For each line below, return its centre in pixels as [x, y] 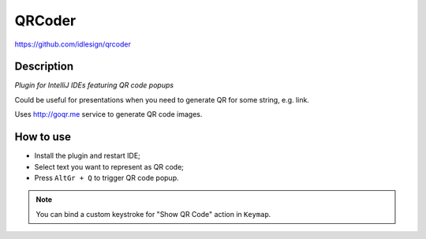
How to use [43, 137]
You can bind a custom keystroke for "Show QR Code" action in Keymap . [153, 214]
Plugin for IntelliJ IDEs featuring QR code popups [94, 85]
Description [44, 67]
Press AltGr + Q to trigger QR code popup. [106, 177]
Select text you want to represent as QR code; [109, 166]
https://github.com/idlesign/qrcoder [73, 44]
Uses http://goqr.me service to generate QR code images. [108, 114]
